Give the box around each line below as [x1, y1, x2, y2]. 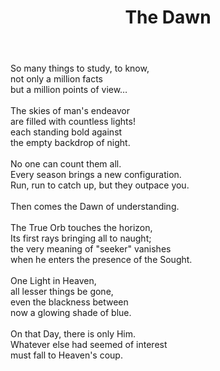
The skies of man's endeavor [10, 105, 131, 117]
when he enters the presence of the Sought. [10, 254, 193, 266]
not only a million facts [10, 73, 103, 85]
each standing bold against [10, 126, 123, 138]
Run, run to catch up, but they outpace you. [10, 179, 190, 191]
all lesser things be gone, [10, 286, 114, 298]
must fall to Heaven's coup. [10, 349, 123, 361]
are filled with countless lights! [10, 116, 136, 128]
